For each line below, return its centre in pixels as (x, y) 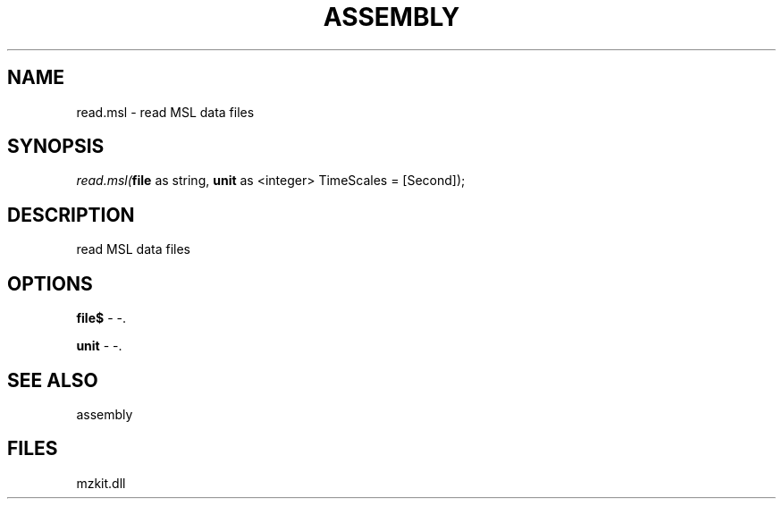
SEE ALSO (53, 380)
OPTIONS (50, 283)
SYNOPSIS (56, 147)
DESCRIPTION (71, 215)
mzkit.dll (101, 483)
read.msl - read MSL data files (165, 112)
